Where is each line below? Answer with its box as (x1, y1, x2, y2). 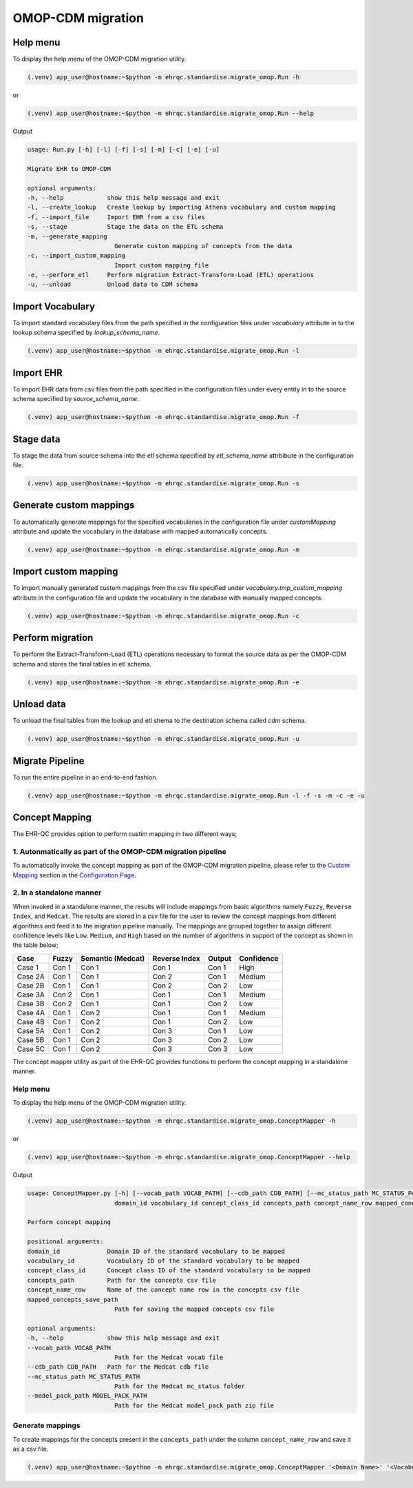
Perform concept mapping (27, 1219, 112, 1226)
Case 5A (17, 1026, 45, 1035)
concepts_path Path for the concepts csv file (27, 1276, 216, 1284)
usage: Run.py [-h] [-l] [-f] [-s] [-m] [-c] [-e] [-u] (27, 145, 220, 153)
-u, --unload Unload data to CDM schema (27, 281, 198, 289)
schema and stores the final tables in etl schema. (12, 660, 151, 668)
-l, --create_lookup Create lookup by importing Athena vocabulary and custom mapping (27, 203, 337, 212)
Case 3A (17, 990, 45, 999)
